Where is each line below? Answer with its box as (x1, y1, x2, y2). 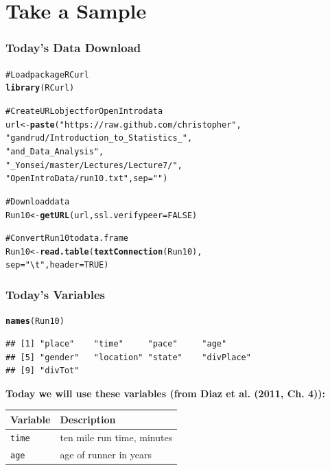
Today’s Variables (5, 286, 105, 303)
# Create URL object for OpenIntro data (5, 106, 163, 116)
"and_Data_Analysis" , (5, 146, 104, 156)
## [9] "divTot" (5, 366, 80, 376)
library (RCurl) (5, 83, 75, 93)
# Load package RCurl (5, 69, 89, 80)
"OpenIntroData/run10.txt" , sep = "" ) (5, 174, 168, 184)
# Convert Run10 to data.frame (5, 233, 129, 244)
